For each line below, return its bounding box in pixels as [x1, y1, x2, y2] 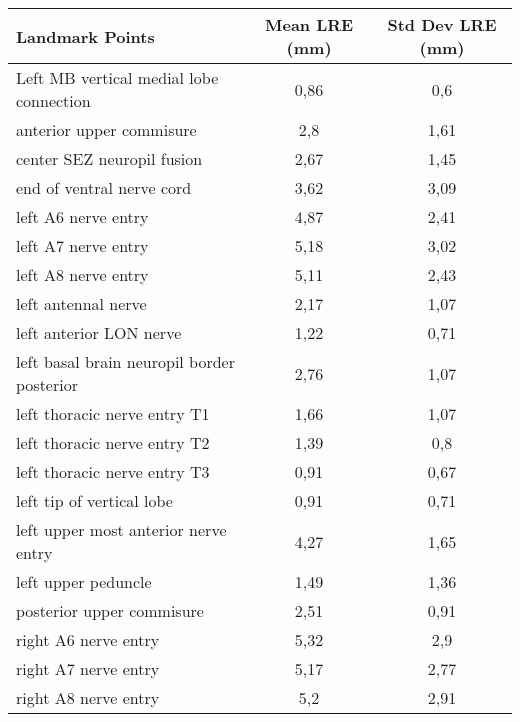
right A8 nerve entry [16, 686, 160, 709]
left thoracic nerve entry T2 [16, 431, 210, 454]
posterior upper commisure [16, 599, 204, 622]
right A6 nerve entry [16, 628, 160, 651]
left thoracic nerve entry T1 [16, 402, 210, 425]
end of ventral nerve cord [16, 176, 192, 199]
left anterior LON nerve [16, 321, 182, 344]
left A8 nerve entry [16, 263, 149, 286]
